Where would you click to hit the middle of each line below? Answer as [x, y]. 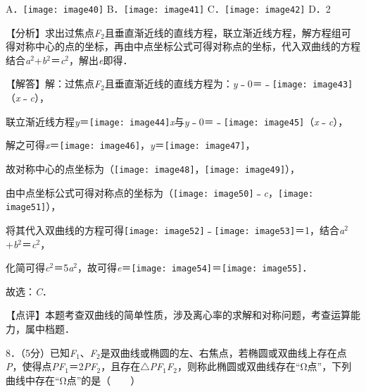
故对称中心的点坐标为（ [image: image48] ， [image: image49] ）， [153, 169]
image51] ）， [33, 206]
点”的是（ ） [103, 380]
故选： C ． [29, 291]
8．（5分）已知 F [41, 352]
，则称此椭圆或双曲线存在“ [239, 366]
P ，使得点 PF [36, 366]
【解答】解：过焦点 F [53, 84]
